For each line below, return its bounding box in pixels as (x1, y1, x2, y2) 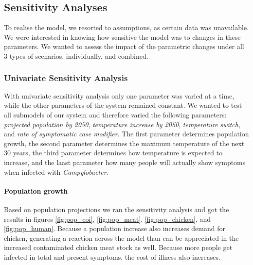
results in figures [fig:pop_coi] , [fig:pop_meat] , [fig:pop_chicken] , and (4, 214, 211, 224)
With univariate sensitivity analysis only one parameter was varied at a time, (4, 90, 235, 100)
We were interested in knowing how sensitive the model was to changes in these (4, 32, 241, 42)
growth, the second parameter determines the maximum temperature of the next (4, 138, 245, 148)
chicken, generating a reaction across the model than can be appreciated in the (4, 232, 239, 243)
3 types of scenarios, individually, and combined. (4, 50, 148, 61)
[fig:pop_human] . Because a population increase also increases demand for (4, 223, 225, 233)
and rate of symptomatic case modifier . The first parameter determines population (4, 129, 249, 139)
